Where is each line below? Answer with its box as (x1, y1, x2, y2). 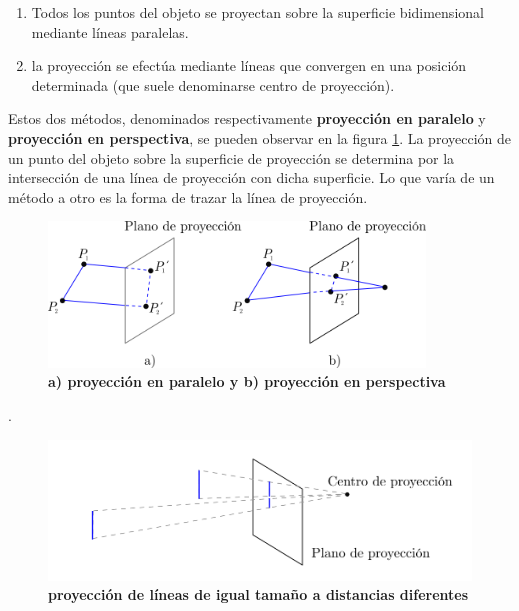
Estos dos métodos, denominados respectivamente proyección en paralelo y (8, 108, 486, 129)
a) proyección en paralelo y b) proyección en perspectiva (48, 371, 446, 392)
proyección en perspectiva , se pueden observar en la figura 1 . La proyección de (8, 127, 511, 148)
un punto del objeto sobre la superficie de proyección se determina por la (8, 147, 455, 168)
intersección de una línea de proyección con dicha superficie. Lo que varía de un (8, 167, 495, 188)
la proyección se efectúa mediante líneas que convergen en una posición (31, 55, 467, 76)
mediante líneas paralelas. (31, 21, 189, 42)
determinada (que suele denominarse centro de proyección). (31, 74, 395, 95)
